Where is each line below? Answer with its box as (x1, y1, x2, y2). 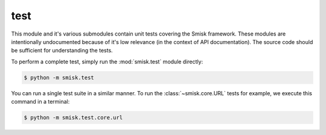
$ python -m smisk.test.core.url (24, 115, 123, 121)
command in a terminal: (11, 98, 70, 105)
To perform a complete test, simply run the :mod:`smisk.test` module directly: (11, 58, 203, 65)
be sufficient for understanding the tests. (11, 47, 113, 54)
